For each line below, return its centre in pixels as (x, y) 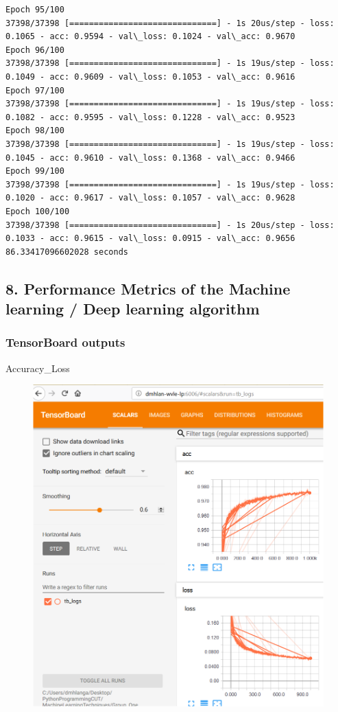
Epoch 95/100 (35, 10)
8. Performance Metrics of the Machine (148, 288)
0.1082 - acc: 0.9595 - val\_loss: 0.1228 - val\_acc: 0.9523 (150, 117)
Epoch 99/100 (35, 171)
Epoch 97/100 (35, 90)
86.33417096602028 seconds (67, 252)
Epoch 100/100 (38, 211)
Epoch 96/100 (35, 50)
